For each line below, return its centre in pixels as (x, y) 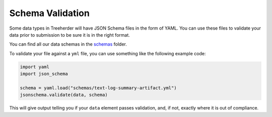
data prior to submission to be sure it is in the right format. (70, 35)
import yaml (35, 67)
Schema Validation (50, 13)
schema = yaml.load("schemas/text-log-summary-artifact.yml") (98, 88)
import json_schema (44, 74)
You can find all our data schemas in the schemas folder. (68, 44)
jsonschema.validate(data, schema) (64, 95)
